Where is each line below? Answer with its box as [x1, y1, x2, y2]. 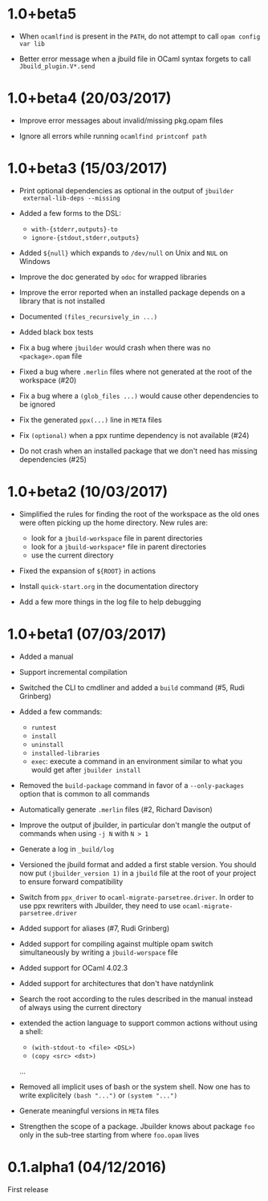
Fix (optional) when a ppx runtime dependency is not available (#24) [18, 430, 250, 440]
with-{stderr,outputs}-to [30, 225, 118, 233]
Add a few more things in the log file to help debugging [18, 597, 201, 607]
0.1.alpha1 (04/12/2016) [7, 1158, 167, 1176]
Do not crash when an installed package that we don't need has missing [18, 446, 258, 456]
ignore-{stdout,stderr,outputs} [30, 233, 140, 241]
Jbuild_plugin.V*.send [18, 62, 95, 71]
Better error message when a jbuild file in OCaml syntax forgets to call [18, 54, 251, 63]
